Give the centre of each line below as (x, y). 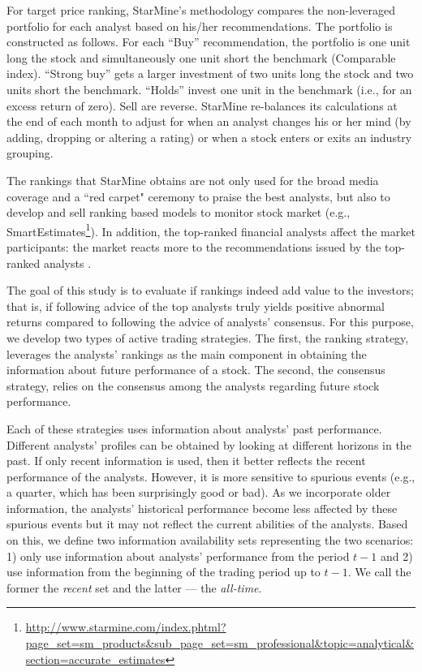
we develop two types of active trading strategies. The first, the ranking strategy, (208, 337)
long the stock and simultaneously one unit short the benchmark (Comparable (201, 57)
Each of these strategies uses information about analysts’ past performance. (194, 428)
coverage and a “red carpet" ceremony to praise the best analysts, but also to (198, 196)
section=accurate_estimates (95, 659)
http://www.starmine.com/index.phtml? (126, 627)
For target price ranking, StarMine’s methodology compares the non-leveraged (201, 10)
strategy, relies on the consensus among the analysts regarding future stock (193, 385)
